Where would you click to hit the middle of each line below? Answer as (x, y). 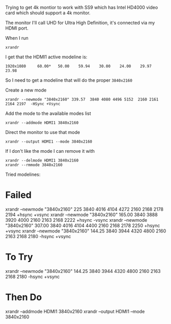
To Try (19, 257)
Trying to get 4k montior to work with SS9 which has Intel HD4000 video (82, 7)
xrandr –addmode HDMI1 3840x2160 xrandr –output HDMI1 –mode (75, 311)
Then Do (24, 297)
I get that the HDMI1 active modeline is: (46, 57)
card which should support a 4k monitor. (48, 13)
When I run (17, 38)
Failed (18, 195)
